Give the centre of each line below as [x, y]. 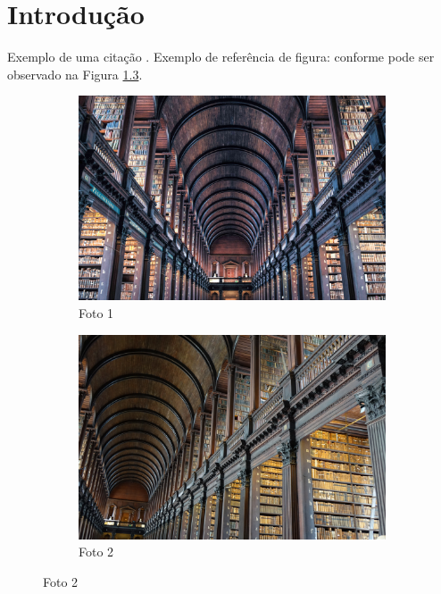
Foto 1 [96, 313]
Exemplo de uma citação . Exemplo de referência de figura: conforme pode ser [221, 57]
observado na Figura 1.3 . [75, 74]
